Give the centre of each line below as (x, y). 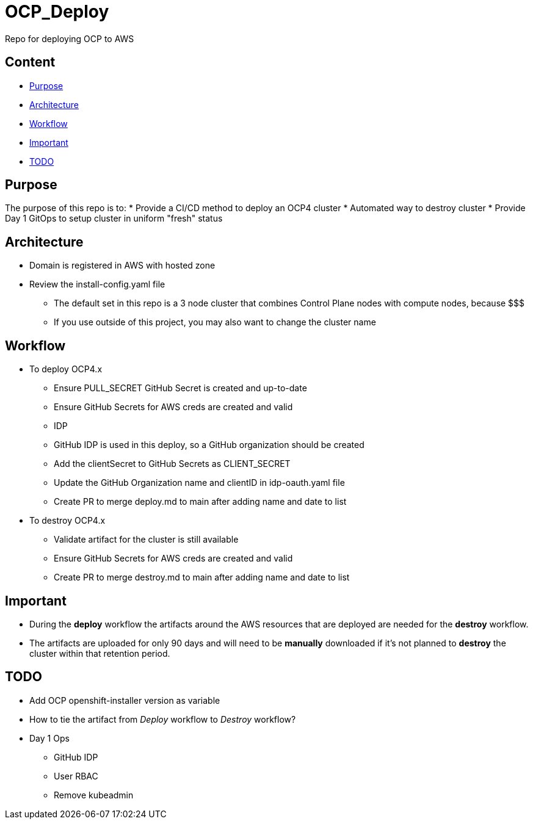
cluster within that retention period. (100, 653)
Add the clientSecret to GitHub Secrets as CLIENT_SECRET (172, 464)
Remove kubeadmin (94, 795)
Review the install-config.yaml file (97, 284)
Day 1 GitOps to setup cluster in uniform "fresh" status (114, 219)
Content (30, 62)
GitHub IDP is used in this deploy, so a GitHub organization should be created (209, 445)
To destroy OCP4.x (67, 521)
